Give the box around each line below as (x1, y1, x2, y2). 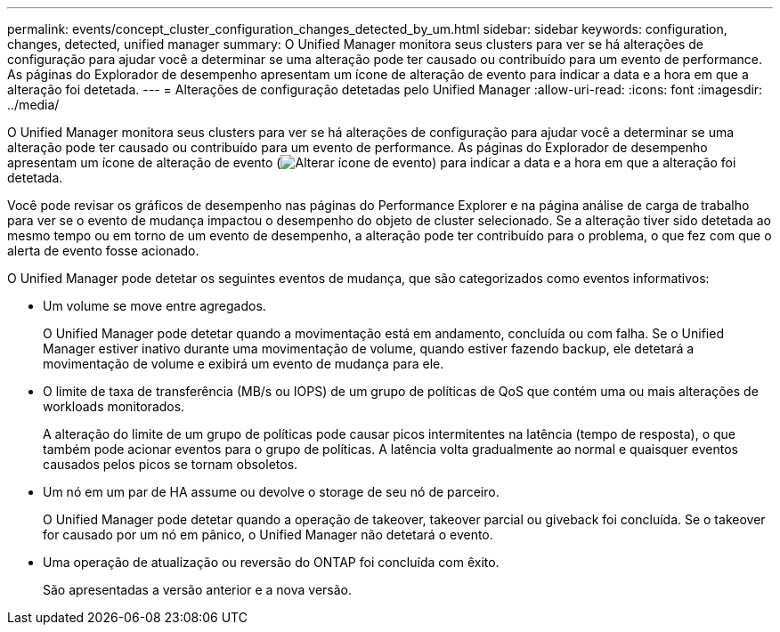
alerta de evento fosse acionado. (7, 243, 199, 258)
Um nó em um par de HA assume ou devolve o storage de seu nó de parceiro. (43, 484, 500, 499)
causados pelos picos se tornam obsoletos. (43, 457, 298, 472)
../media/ (7, 97, 60, 112)
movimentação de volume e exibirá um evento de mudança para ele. (43, 356, 444, 371)
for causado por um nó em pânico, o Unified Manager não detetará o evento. (43, 527, 493, 542)
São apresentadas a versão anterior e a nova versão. (43, 582, 353, 597)
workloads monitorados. (43, 399, 185, 414)
